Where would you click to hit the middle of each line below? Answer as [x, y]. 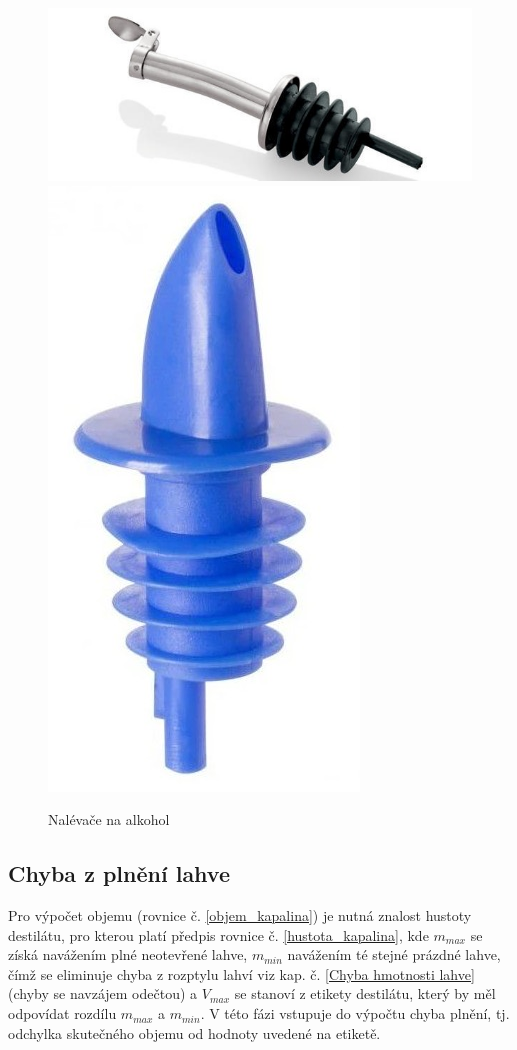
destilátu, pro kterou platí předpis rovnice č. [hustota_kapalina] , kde [218, 934]
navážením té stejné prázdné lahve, [394, 954]
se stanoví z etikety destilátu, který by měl [365, 993]
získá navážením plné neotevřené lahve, [128, 954]
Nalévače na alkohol [109, 819]
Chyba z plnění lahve [119, 873]
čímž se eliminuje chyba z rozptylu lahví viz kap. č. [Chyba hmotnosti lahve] [241, 973]
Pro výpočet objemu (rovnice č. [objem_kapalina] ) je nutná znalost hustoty [240, 915]
